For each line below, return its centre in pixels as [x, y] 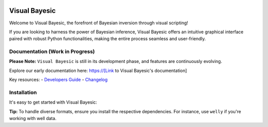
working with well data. [33, 119]
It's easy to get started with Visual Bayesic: [53, 102]
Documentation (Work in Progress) [52, 52]
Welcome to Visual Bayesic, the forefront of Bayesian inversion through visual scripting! [99, 23]
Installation [23, 92]
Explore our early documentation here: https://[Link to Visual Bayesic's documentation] [98, 70]
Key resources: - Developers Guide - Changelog [58, 80]
